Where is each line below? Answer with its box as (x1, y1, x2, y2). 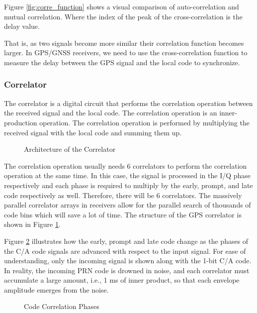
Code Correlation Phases (24, 301, 99, 312)
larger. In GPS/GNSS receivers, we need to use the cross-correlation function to (4, 47, 248, 58)
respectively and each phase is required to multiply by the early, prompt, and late (4, 180, 253, 190)
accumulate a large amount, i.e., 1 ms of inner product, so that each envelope (4, 275, 240, 285)
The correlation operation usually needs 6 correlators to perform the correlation (4, 160, 247, 171)
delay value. (4, 21, 40, 31)
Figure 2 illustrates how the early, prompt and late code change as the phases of (4, 235, 249, 246)
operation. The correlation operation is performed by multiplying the (39, 117, 250, 127)
